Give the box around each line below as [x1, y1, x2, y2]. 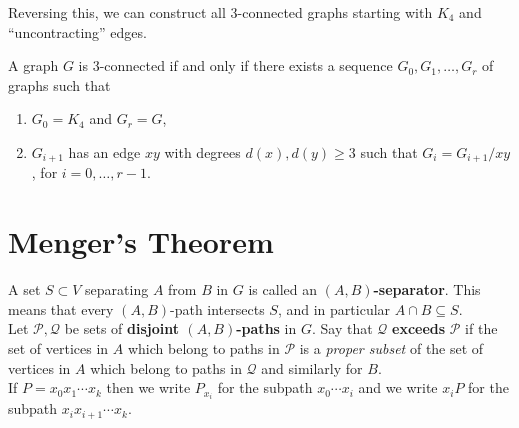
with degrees [164, 141, 241, 162]
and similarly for [261, 357, 363, 378]
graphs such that [8, 74, 111, 95]
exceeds [392, 318, 446, 339]
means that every [8, 298, 114, 319]
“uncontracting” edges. [8, 21, 147, 42]
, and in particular [277, 298, 391, 319]
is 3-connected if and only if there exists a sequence [78, 55, 393, 76]
